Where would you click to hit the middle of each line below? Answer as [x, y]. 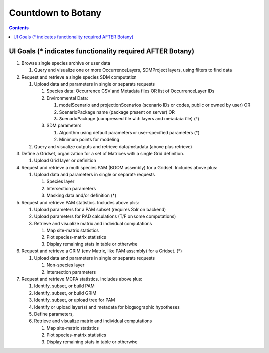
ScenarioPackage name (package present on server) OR [117, 112]
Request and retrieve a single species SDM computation [79, 77]
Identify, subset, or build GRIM [65, 293]
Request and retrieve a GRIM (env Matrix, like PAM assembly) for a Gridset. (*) [102, 251]
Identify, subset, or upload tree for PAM [74, 300]
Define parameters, [54, 314]
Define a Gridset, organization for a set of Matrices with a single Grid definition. [103, 153]
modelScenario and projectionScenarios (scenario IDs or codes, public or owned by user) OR [155, 105]
